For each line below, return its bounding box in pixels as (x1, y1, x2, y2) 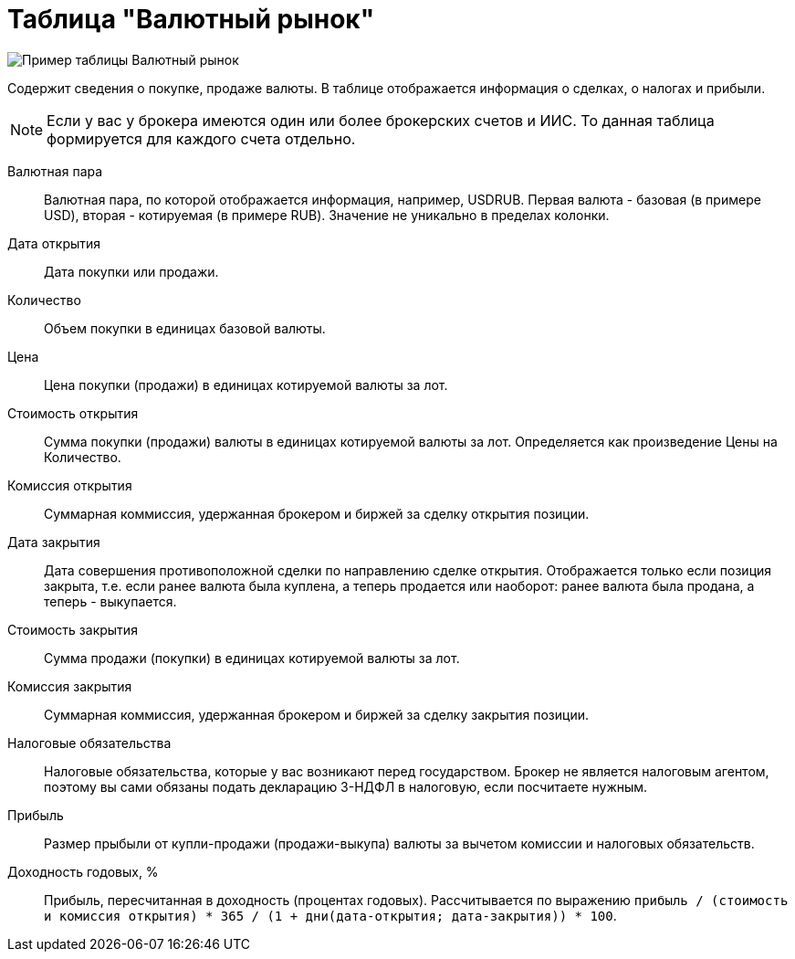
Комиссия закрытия (7, 678, 132, 694)
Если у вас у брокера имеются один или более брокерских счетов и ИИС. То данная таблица (47, 111, 715, 130)
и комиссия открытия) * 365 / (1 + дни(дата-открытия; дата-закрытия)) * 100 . (44, 907, 617, 923)
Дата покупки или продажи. (44, 263, 219, 279)
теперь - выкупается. (44, 593, 177, 609)
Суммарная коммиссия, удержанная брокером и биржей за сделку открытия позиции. (44, 505, 590, 522)
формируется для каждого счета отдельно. (47, 129, 356, 148)
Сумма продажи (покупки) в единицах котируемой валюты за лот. (44, 649, 460, 666)
